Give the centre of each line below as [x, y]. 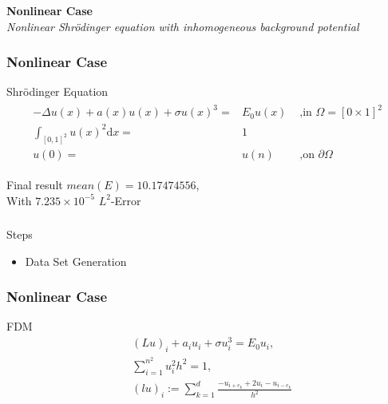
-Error [126, 200]
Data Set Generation [76, 261]
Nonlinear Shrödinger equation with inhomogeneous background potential [183, 26]
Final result [35, 184]
